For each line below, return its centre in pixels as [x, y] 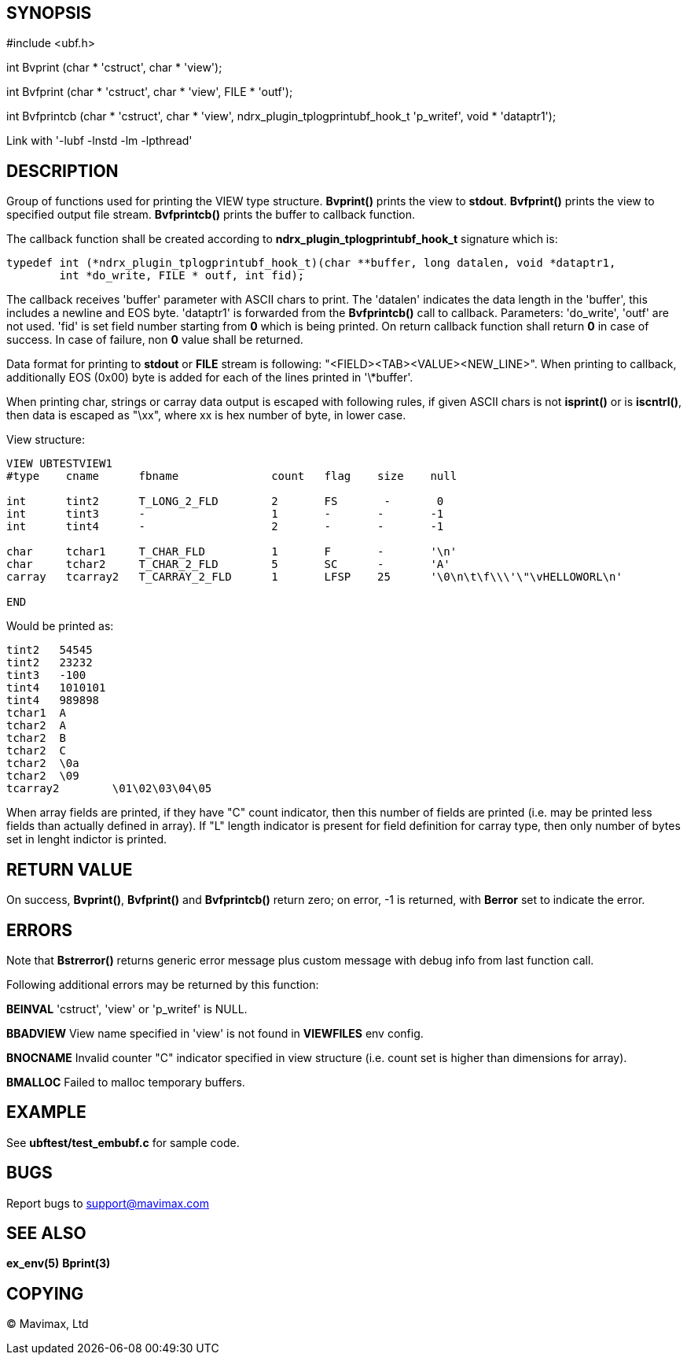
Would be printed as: [60, 626]
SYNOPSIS [49, 13]
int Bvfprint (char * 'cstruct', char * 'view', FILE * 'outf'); [150, 92]
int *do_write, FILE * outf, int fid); [182, 276]
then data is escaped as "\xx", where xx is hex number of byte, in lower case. [206, 415]
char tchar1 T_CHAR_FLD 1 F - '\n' [232, 552]
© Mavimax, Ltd [48, 1324]
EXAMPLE [46, 1112]
